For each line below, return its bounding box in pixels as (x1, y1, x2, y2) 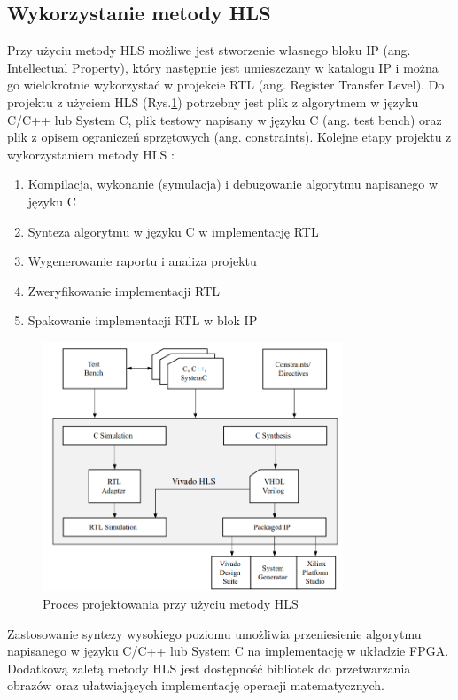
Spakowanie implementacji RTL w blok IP (27, 311, 258, 330)
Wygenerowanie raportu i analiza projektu (27, 252, 257, 270)
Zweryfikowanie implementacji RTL (27, 281, 221, 299)
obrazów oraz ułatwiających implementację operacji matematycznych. (7, 676, 384, 695)
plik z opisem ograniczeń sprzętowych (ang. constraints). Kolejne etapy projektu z (7, 128, 452, 146)
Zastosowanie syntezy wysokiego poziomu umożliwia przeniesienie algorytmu (7, 624, 422, 642)
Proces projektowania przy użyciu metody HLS (43, 595, 299, 613)
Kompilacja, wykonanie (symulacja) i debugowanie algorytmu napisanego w (27, 175, 439, 193)
